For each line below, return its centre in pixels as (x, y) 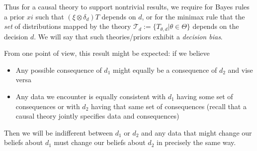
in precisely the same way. (196, 142)
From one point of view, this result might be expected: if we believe (107, 53)
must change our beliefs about (100, 142)
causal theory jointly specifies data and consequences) (97, 116)
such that (50, 16)
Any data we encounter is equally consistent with (91, 96)
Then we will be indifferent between (58, 132)
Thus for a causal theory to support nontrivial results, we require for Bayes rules (127, 6)
